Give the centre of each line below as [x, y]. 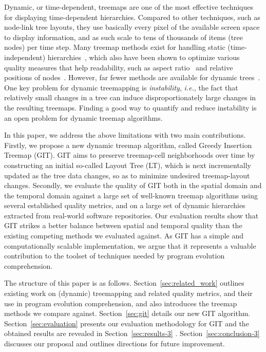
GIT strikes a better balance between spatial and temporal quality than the [123, 225]
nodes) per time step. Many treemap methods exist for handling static [115, 47]
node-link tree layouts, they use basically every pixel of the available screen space [132, 27]
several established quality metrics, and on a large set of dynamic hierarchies [125, 205]
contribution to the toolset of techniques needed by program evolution [115, 256]
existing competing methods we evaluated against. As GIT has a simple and [124, 236]
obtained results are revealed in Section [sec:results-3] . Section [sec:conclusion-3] [132, 333]
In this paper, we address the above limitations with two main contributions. [125, 135]
